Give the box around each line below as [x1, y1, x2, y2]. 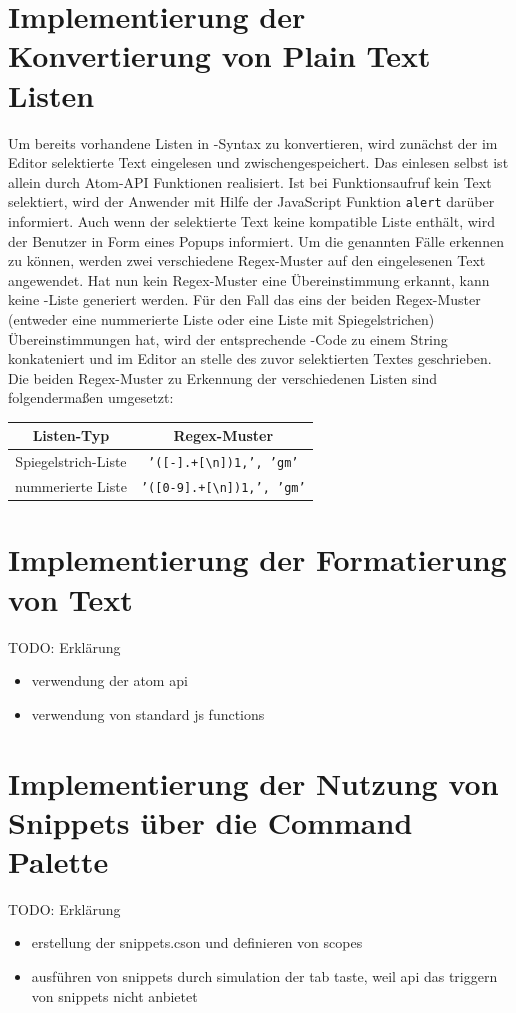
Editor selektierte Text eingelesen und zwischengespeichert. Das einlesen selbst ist [8, 152, 509, 173]
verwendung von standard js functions [31, 703, 265, 724]
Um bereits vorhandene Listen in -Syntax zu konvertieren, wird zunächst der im [8, 132, 498, 153]
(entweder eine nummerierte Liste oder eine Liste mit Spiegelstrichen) [8, 308, 435, 329]
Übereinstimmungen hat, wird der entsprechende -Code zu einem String [8, 328, 448, 349]
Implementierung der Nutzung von [8, 762, 499, 803]
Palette [8, 840, 109, 881]
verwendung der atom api [31, 670, 188, 691]
